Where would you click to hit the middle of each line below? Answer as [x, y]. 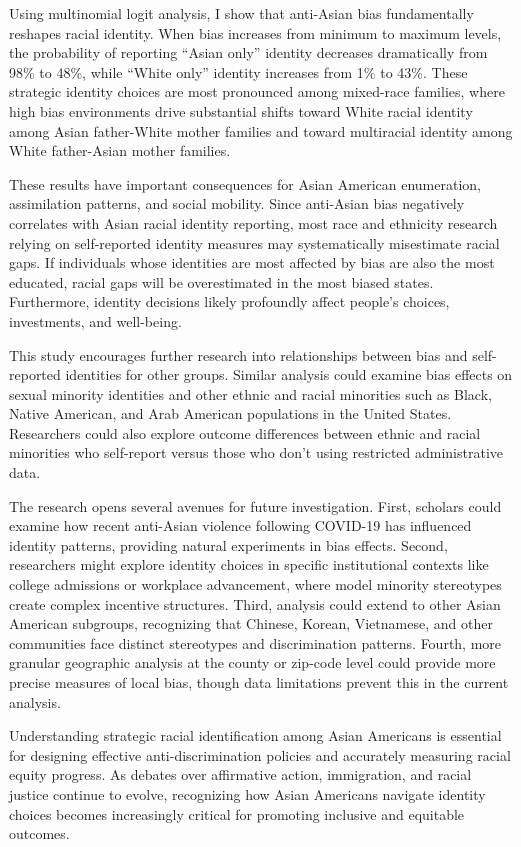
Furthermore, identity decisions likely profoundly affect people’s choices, [229, 301]
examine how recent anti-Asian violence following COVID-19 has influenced [240, 525]
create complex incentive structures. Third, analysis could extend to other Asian [255, 603]
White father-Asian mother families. [120, 150]
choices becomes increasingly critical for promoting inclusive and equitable [237, 813]
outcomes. [39, 833]
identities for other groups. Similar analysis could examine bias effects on [289, 374]
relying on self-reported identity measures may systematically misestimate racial [254, 242]
